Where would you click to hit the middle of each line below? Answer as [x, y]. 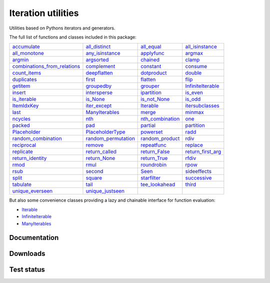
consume [196, 66]
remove [95, 145]
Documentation [34, 238]
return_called [101, 151]
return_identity [29, 158]
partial [148, 125]
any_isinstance [103, 53]
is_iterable [24, 99]
